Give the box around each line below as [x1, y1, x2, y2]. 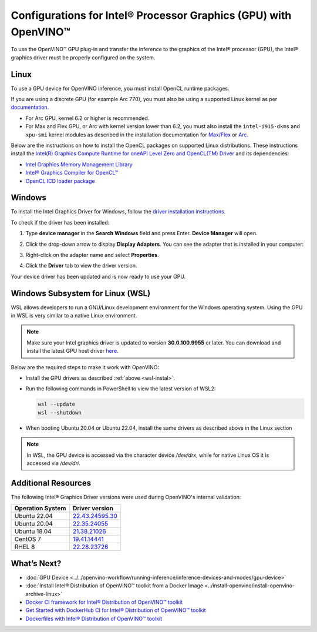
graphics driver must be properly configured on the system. [11, 53, 156, 61]
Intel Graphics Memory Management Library [25, 160, 133, 168]
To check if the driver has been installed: [11, 219, 110, 226]
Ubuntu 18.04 [14, 527, 52, 536]
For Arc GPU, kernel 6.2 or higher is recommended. [25, 115, 150, 122]
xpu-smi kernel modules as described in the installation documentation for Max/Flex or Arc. [25, 131, 249, 138]
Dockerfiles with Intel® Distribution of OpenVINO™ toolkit [25, 615, 163, 622]
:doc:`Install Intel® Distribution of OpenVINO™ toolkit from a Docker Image [25, 582, 204, 589]
